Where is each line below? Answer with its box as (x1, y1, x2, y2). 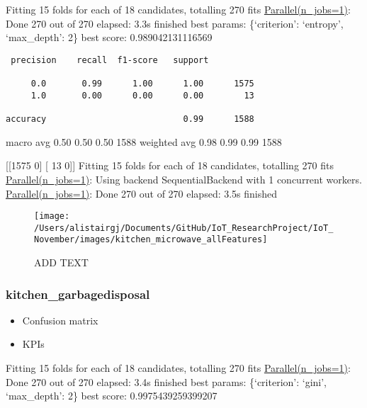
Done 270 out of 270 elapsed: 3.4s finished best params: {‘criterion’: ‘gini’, (6, 374, 327, 389)
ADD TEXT (34, 255, 89, 270)
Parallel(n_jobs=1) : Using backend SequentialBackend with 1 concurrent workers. (6, 171, 362, 186)
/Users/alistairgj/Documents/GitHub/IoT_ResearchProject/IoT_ (34, 222, 334, 233)
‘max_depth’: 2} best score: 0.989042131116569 (6, 30, 213, 45)
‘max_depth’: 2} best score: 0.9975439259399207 (6, 388, 218, 403)
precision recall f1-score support (11, 55, 209, 65)
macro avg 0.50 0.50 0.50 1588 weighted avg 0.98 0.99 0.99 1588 (6, 134, 282, 149)
